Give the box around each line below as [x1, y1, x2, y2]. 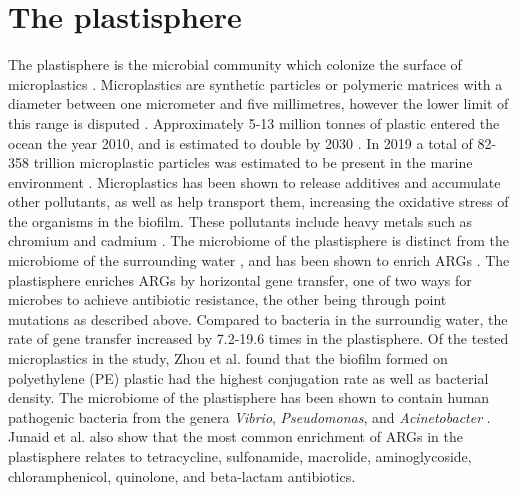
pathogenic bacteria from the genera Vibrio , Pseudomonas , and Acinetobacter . [8, 406, 491, 427]
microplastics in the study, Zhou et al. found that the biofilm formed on [8, 348, 448, 369]
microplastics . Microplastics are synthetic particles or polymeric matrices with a [8, 73, 503, 94]
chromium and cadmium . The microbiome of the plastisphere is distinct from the [8, 230, 509, 251]
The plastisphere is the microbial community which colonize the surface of [8, 54, 462, 75]
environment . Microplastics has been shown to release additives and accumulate [8, 171, 501, 192]
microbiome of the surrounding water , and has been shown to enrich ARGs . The [8, 250, 510, 271]
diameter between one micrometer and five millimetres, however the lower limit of [8, 93, 509, 114]
